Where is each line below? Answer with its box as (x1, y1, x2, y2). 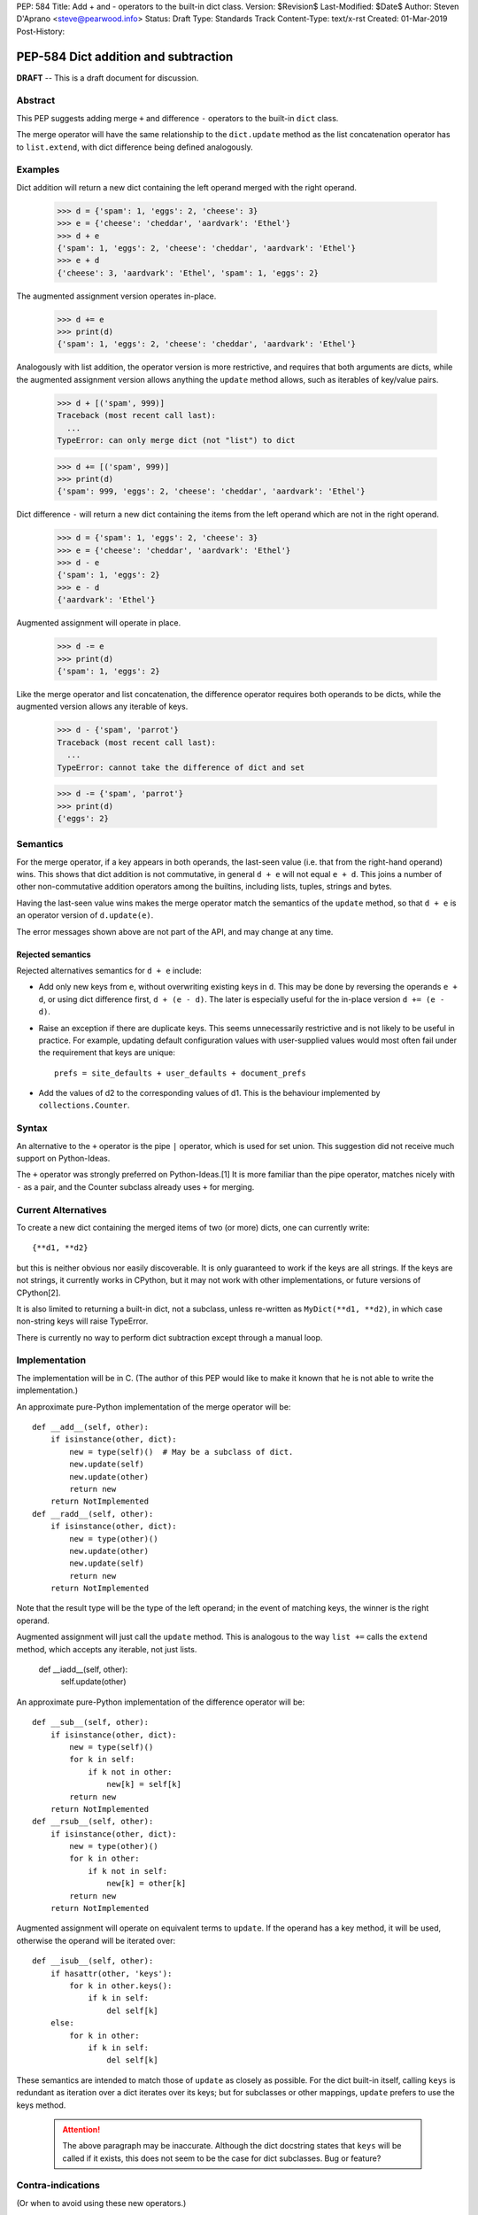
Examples (16, 164, 60, 176)
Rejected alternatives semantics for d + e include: (16, 965, 203, 975)
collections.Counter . (38, 1100, 130, 1111)
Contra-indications (16, 2180, 101, 2192)
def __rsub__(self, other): (32, 1816, 154, 1827)
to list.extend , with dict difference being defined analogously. (16, 142, 254, 152)
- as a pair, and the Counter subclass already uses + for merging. (16, 1181, 255, 1192)
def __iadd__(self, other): (38, 1664, 128, 1675)
